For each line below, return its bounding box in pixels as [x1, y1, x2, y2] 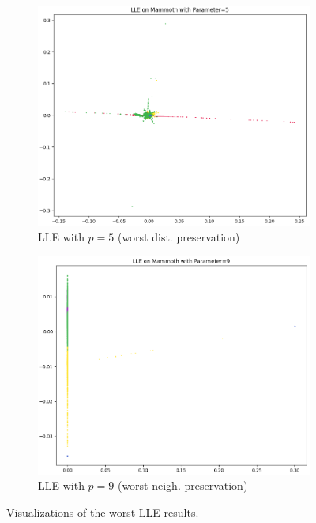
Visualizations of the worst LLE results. [6, 504, 199, 521]
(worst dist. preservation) [117, 229, 240, 245]
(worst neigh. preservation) [117, 477, 248, 494]
